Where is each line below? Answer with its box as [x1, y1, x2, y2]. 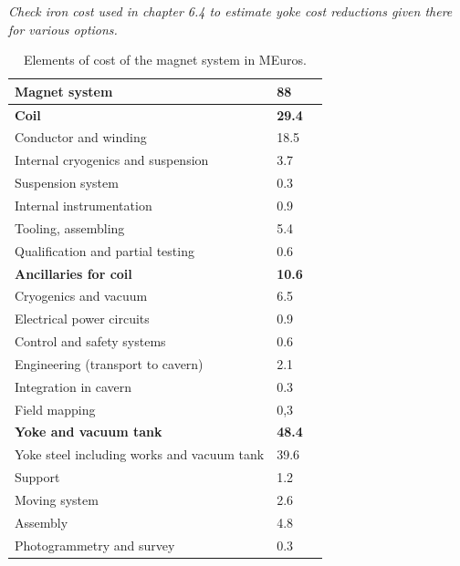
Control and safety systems [15, 332, 166, 351]
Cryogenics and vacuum [15, 286, 148, 305]
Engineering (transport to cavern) [15, 354, 204, 373]
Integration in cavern [15, 376, 132, 396]
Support [15, 468, 60, 487]
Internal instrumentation [15, 196, 152, 214]
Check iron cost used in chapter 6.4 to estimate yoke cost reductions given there [8, 2, 453, 20]
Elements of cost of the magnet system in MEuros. [23, 50, 307, 69]
